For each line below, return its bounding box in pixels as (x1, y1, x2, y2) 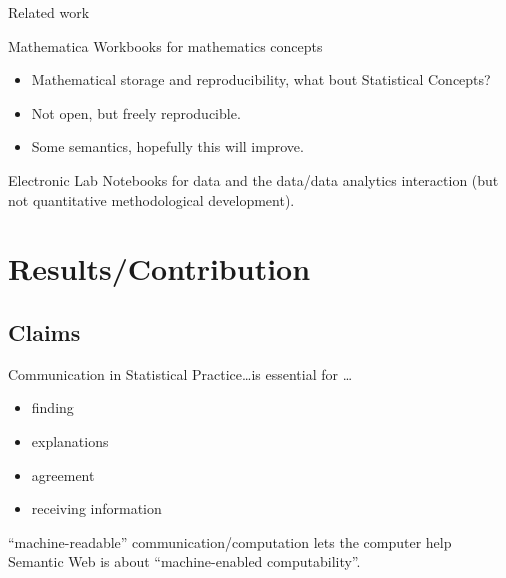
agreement (31, 464, 95, 485)
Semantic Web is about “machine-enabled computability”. (8, 551, 361, 572)
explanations (31, 430, 109, 451)
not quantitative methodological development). (8, 189, 295, 210)
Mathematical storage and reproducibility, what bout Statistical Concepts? (31, 69, 491, 90)
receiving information (31, 498, 162, 519)
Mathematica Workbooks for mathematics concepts (8, 35, 323, 56)
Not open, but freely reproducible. (31, 102, 241, 123)
